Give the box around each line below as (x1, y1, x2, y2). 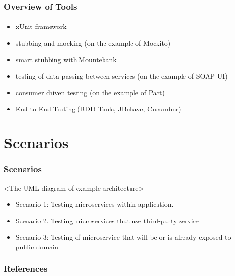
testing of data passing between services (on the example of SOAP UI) (15, 71, 228, 81)
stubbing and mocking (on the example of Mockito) (15, 38, 171, 48)
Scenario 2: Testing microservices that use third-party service (15, 215, 200, 225)
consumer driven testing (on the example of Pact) (15, 87, 165, 97)
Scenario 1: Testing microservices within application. (15, 199, 174, 209)
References (4, 262, 48, 275)
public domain (15, 241, 58, 251)
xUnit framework (15, 21, 67, 31)
